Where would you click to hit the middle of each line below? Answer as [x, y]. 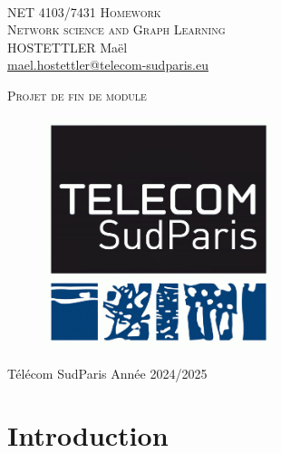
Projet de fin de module [77, 95]
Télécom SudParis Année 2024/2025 [107, 373]
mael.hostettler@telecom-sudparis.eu [108, 65]
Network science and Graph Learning [116, 29]
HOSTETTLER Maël [68, 47]
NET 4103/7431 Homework [84, 11]
